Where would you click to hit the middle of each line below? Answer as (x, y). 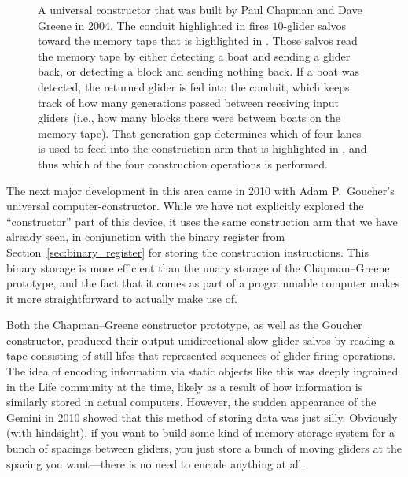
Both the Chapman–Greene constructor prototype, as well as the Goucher (184, 325)
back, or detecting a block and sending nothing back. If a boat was (198, 71)
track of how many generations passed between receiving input (188, 102)
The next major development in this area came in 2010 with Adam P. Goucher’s (200, 190)
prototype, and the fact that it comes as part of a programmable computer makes (203, 283)
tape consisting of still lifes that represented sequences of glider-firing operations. (201, 355)
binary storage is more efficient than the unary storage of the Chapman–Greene (198, 267)
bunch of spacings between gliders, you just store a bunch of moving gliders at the (204, 448)
